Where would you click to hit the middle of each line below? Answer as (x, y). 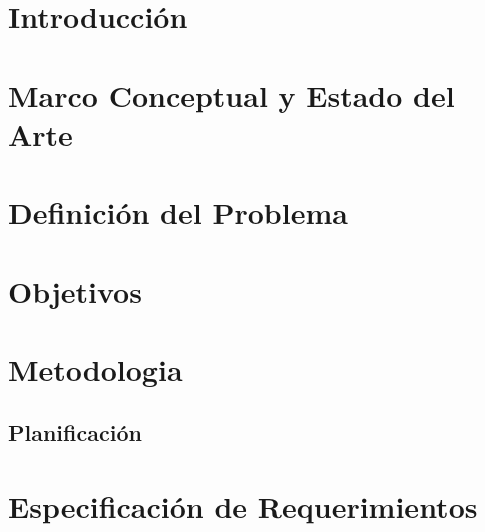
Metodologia (95, 368)
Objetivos (75, 290)
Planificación (75, 432)
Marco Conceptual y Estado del (231, 94)
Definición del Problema (178, 212)
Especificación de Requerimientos (243, 506)
